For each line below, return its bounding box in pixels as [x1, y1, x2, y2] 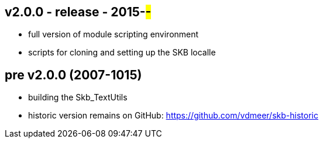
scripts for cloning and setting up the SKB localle [28, 47, 216, 58]
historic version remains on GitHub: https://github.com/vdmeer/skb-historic [28, 110, 318, 121]
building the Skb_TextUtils [28, 92, 128, 103]
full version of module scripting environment [28, 29, 199, 40]
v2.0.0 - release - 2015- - [5, 5, 152, 19]
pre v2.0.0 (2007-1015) [5, 67, 142, 82]
